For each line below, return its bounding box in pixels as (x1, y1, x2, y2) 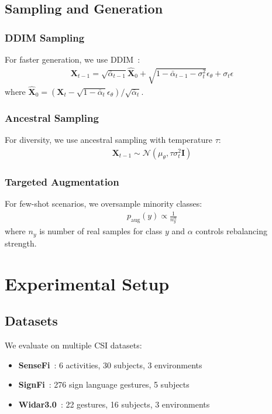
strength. (5, 237, 37, 249)
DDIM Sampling (5, 30, 85, 45)
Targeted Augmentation (5, 174, 119, 189)
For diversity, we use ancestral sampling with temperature (5, 134, 212, 146)
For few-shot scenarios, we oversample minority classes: (5, 197, 202, 210)
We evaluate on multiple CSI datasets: (5, 339, 142, 351)
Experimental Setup (5, 271, 170, 295)
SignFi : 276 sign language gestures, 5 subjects (18, 378, 190, 391)
